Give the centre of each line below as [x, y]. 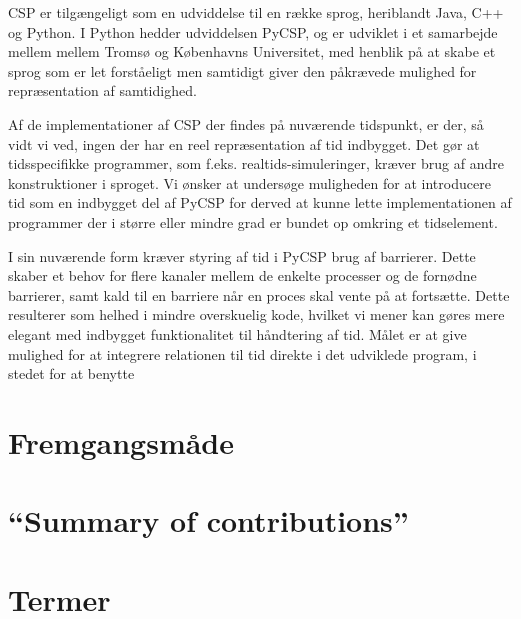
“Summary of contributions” [208, 520]
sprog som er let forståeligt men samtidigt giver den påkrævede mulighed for [242, 70]
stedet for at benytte [71, 373]
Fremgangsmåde [121, 441]
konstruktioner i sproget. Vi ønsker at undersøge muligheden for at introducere [249, 182]
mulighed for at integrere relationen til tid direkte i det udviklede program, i [242, 353]
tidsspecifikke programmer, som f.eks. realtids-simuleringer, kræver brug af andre [256, 163]
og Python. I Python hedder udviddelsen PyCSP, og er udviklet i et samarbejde [253, 31]
